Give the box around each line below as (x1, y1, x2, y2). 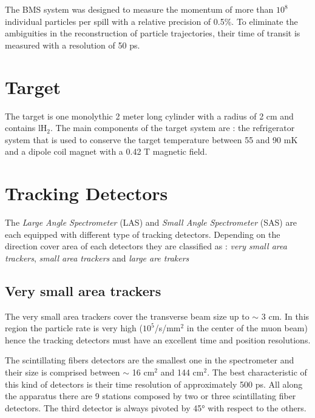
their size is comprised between (5, 365, 120, 378)
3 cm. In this (261, 309, 310, 322)
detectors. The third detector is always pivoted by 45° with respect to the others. (5, 401, 307, 414)
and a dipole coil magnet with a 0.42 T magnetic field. (5, 145, 208, 158)
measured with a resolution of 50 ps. (5, 38, 140, 51)
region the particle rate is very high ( (5, 322, 143, 334)
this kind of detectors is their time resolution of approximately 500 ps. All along (5, 377, 303, 390)
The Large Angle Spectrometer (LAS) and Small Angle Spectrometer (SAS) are (5, 216, 297, 228)
